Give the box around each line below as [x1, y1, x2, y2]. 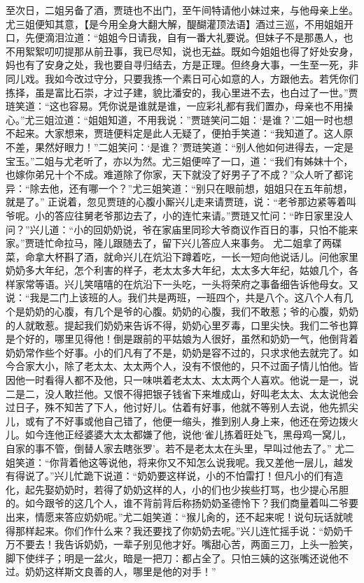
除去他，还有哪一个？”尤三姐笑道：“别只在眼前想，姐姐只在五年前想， [29, 180, 353, 195]
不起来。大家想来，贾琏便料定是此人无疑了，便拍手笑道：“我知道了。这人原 [6, 126, 353, 141]
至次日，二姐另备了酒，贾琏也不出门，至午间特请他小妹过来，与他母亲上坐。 [6, 3, 358, 17]
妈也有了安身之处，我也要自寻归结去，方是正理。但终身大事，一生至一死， [6, 57, 349, 72]
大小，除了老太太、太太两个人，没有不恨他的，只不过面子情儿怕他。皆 [34, 359, 358, 373]
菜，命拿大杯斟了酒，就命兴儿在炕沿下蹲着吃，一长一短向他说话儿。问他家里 [6, 249, 358, 264]
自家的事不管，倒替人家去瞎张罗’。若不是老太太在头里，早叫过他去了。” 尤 [6, 441, 345, 455]
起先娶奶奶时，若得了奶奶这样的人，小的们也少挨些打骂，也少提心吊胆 [24, 482, 349, 496]
